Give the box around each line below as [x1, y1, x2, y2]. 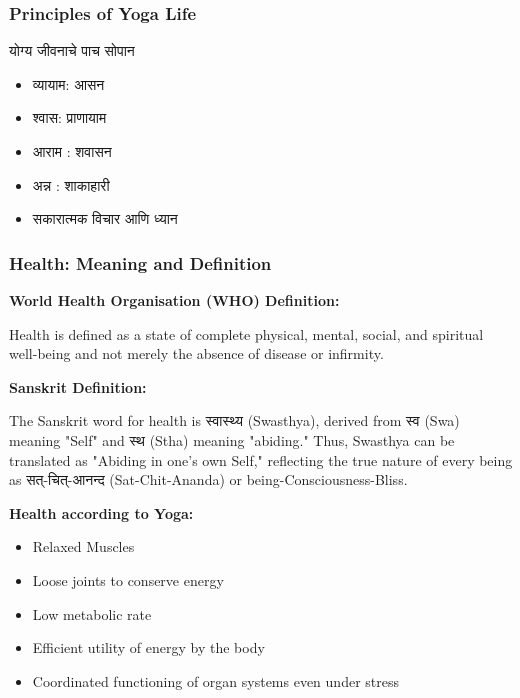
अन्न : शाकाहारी [32, 174, 110, 195]
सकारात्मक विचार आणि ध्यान [32, 208, 178, 229]
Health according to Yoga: [9, 502, 194, 523]
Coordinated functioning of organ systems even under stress [32, 670, 399, 691]
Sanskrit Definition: [9, 376, 147, 397]
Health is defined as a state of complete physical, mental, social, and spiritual [9, 323, 484, 344]
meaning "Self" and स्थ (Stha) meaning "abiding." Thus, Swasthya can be [9, 429, 455, 450]
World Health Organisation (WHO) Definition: [9, 290, 340, 310]
